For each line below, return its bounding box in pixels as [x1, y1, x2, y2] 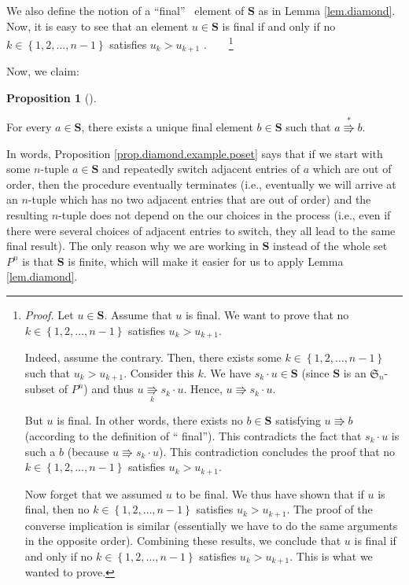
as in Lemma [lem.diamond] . [258, 2, 396, 18]
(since [301, 364, 330, 381]
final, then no [24, 501, 90, 517]
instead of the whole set [273, 237, 388, 254]
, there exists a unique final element [81, 119, 253, 135]
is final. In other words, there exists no [57, 412, 243, 429]
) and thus [83, 381, 134, 397]
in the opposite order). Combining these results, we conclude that [24, 532, 341, 549]
